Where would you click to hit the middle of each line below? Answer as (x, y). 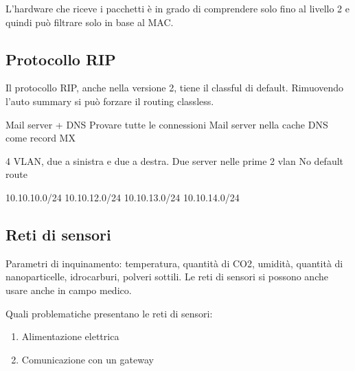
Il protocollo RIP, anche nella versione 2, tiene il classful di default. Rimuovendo (175, 88)
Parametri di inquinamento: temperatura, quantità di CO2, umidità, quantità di (174, 263)
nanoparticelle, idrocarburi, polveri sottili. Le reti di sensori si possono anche (167, 277)
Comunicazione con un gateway (88, 359)
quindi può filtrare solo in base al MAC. (90, 22)
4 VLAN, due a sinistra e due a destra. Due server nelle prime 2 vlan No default (175, 160)
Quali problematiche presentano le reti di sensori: (109, 313)
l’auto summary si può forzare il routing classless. (110, 101)
